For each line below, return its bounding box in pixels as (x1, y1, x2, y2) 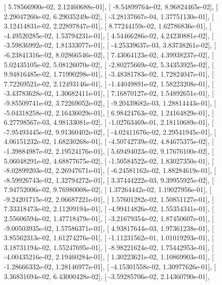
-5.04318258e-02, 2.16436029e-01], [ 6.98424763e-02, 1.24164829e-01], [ (4, 107, 214, 117)
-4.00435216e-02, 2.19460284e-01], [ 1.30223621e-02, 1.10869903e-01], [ (4, 252, 214, 262)
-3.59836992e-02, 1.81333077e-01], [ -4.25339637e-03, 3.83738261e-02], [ (4, 40, 216, 50)
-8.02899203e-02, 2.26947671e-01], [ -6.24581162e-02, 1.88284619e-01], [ (4, 165, 216, 175)
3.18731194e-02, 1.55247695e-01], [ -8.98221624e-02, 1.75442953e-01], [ (4, 242, 214, 252)
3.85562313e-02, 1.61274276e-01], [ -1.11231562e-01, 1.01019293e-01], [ (4, 232, 214, 243)
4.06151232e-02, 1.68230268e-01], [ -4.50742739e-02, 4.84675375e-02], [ (4, 136, 214, 146)
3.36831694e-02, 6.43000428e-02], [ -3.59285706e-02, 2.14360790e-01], (4, 271, 210, 281)
